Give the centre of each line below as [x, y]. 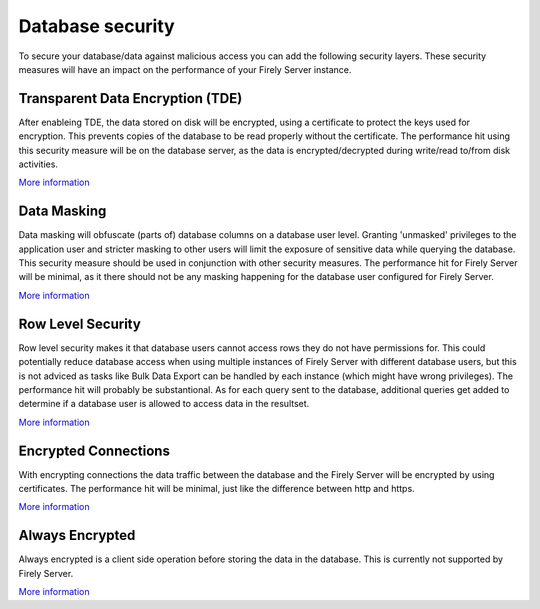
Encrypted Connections [94, 450]
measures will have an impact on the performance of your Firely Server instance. [185, 69]
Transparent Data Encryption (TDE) [130, 98]
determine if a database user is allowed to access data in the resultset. [164, 404]
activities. [38, 164]
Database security [96, 26]
